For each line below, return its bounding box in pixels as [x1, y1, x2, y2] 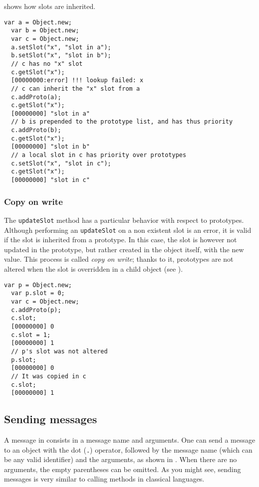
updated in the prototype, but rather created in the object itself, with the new [4, 244, 244, 254]
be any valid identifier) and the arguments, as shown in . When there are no [4, 454, 237, 465]
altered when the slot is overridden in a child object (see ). [4, 264, 183, 274]
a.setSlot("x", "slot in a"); [11, 43, 111, 51]
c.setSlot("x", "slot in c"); [11, 160, 111, 167]
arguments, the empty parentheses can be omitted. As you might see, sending [4, 464, 241, 474]
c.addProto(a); [11, 93, 61, 101]
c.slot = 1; [11, 331, 51, 338]
